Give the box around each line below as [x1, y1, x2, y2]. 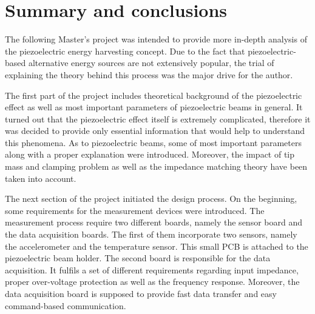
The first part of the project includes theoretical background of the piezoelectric [5, 89, 302, 101]
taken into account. [5, 172, 76, 184]
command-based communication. [5, 299, 126, 312]
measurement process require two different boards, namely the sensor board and [5, 216, 302, 229]
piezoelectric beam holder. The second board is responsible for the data [5, 252, 271, 264]
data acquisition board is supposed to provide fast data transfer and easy [5, 287, 277, 299]
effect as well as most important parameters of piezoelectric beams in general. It [5, 101, 303, 113]
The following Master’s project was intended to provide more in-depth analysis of [5, 33, 307, 45]
